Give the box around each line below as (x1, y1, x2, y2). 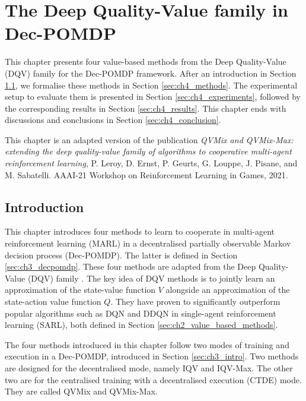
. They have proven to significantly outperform (110, 295, 280, 308)
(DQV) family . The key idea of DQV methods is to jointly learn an (27, 271, 275, 284)
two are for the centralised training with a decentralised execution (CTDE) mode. (5, 373, 302, 386)
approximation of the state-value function (5, 283, 156, 296)
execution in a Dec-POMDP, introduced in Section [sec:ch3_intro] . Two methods (5, 350, 299, 362)
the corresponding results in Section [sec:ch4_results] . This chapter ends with (5, 102, 286, 114)
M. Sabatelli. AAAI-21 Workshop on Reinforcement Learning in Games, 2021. (5, 168, 288, 181)
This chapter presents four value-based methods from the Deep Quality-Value (5, 55, 286, 68)
